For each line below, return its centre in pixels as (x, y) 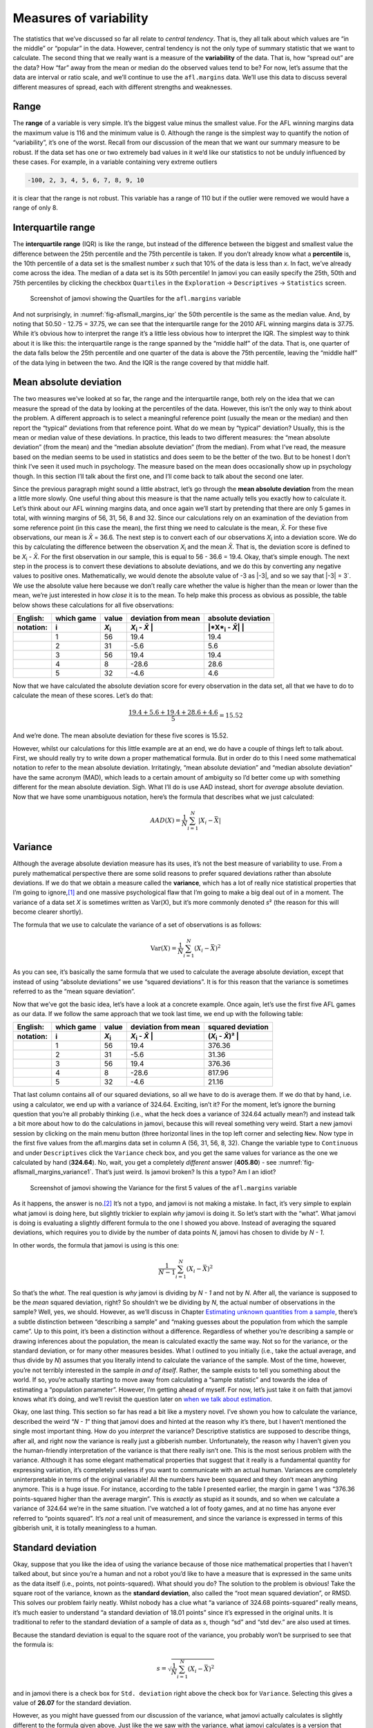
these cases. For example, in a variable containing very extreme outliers (115, 162)
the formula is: (34, 1644)
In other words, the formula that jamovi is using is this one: (96, 1245)
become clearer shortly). (48, 912)
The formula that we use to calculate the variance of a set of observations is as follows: (137, 924)
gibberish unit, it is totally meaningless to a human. (85, 1528)
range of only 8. (35, 208)
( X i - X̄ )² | (223, 1037)
